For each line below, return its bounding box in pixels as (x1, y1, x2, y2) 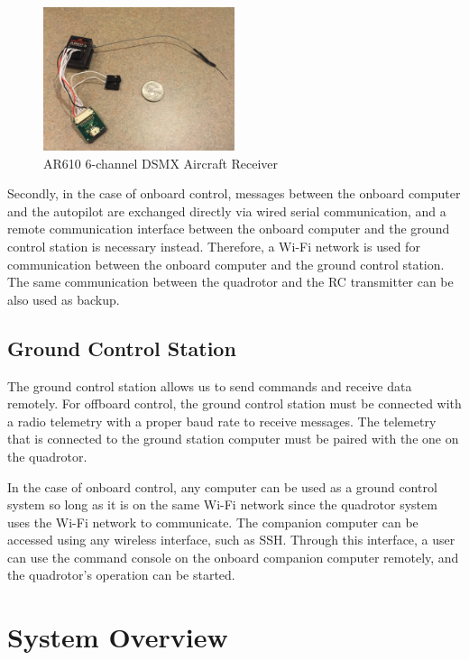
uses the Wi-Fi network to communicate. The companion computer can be (7, 512, 418, 531)
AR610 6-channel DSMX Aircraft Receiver (43, 153, 279, 172)
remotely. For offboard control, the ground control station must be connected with (7, 394, 462, 413)
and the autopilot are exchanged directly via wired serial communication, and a (7, 201, 446, 220)
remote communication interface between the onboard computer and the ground (7, 219, 450, 238)
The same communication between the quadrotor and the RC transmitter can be (7, 272, 454, 291)
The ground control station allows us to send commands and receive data (7, 376, 412, 395)
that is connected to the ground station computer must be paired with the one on (7, 429, 459, 448)
